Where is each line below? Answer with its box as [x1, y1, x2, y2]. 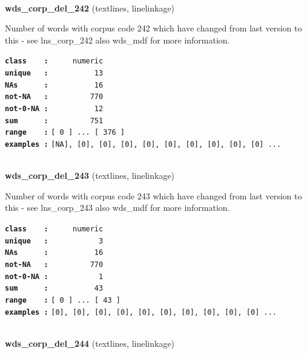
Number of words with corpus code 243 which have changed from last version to [5, 189, 302, 202]
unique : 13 [5, 69, 104, 78]
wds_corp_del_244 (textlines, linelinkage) [5, 336, 175, 349]
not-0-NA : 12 [5, 105, 104, 113]
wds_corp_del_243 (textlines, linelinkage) [5, 169, 175, 182]
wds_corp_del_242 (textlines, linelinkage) [5, 1, 175, 14]
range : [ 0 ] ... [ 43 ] [5, 295, 120, 304]
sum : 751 [5, 116, 104, 125]
